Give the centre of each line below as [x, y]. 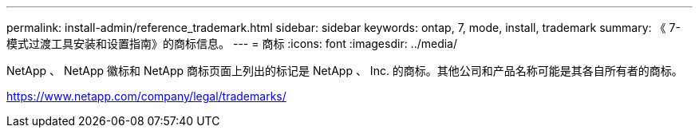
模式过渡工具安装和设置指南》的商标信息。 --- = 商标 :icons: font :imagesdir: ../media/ [232, 43]
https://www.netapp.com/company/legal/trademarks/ [146, 96]
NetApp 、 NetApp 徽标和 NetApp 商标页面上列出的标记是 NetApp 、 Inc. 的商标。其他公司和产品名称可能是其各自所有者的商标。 [345, 71]
